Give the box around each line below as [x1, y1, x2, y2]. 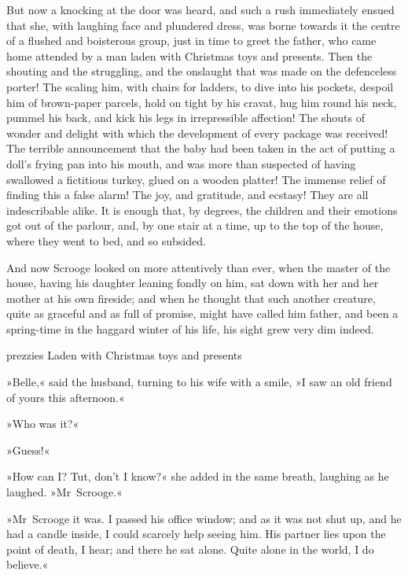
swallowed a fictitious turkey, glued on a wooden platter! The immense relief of [6, 171, 386, 187]
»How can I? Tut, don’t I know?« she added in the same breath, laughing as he [6, 468, 389, 485]
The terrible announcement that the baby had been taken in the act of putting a [6, 140, 395, 157]
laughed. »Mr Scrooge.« [6, 484, 123, 500]
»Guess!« [6, 441, 50, 458]
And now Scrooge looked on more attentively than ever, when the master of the [6, 259, 391, 275]
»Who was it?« [6, 415, 79, 432]
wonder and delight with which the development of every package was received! [6, 124, 388, 141]
